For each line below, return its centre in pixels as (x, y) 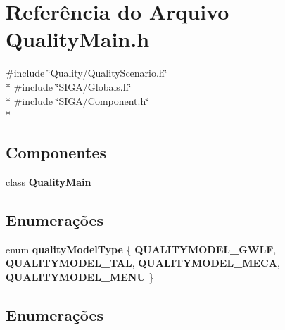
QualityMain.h (78, 39)
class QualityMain (49, 181)
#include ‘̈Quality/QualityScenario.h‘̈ (87, 73)
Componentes (56, 152)
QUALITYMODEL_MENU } (80, 276)
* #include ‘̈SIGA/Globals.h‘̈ (69, 86)
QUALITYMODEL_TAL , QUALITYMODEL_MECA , (143, 263)
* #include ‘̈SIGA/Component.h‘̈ (77, 100)
